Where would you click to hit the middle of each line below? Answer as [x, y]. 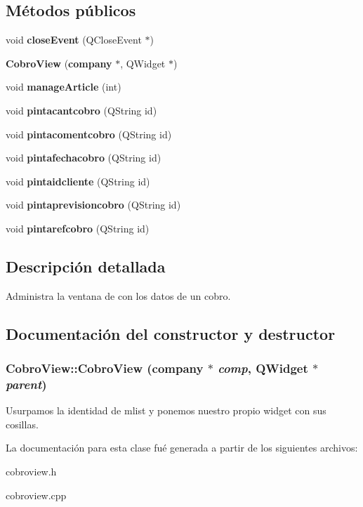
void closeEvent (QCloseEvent [74, 40]
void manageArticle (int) [64, 87]
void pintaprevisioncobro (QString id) [93, 205]
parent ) [26, 384]
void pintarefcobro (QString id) [78, 228]
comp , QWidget [263, 368]
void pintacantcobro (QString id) [81, 110]
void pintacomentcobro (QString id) [89, 134]
